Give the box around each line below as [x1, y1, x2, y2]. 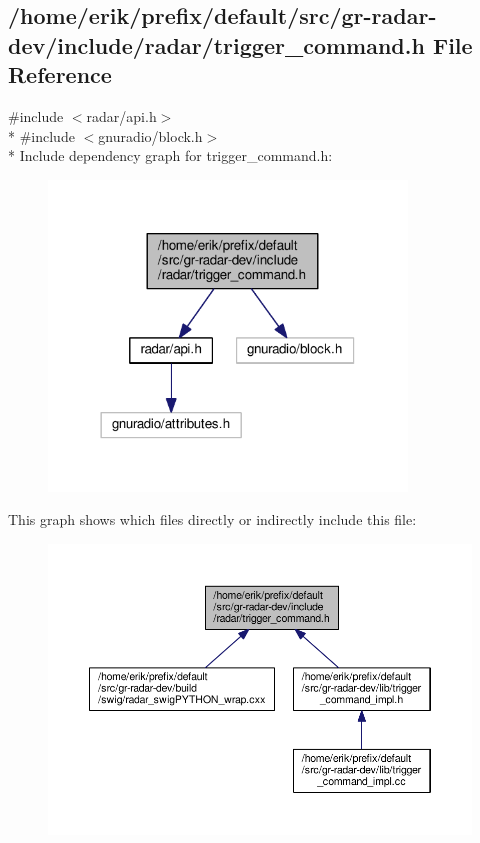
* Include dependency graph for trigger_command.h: [8, 145, 333, 166]
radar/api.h [86, 105, 157, 126]
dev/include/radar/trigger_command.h [8, 29, 425, 60]
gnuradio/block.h [98, 125, 203, 146]
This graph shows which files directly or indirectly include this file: [8, 509, 417, 530]
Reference [8, 59, 112, 90]
